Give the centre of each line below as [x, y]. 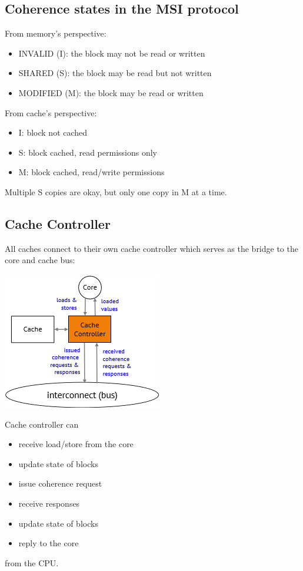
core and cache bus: [40, 260]
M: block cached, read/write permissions [91, 172]
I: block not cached [53, 132]
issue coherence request [60, 483]
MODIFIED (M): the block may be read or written [111, 92]
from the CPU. [32, 562]
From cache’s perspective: [51, 112]
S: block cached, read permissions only [88, 152]
